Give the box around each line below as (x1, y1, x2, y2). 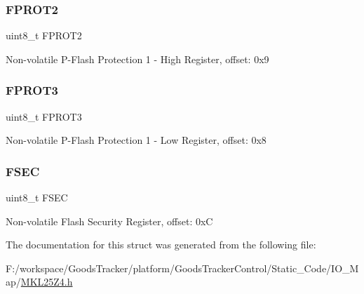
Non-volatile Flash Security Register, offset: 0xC (6, 213, 213, 228)
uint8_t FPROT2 (6, 28, 82, 43)
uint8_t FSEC (6, 190, 68, 205)
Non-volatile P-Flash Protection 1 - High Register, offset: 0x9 (6, 51, 269, 66)
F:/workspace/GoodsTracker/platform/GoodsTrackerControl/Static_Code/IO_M (6, 260, 359, 275)
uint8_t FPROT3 (6, 109, 82, 123)
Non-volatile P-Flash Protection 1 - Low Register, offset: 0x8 (6, 133, 267, 147)
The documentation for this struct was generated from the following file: (6, 237, 316, 252)
